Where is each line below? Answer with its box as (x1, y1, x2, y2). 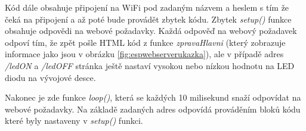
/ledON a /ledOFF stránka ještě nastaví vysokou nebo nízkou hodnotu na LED (5, 59, 295, 71)
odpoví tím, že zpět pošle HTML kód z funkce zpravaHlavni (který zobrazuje (5, 36, 286, 48)
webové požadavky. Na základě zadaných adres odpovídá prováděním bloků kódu (5, 102, 301, 115)
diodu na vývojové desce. (5, 71, 96, 83)
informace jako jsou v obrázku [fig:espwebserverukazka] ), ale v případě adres (5, 48, 284, 60)
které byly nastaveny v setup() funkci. (5, 114, 143, 127)
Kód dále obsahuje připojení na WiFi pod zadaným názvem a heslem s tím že (5, 1, 289, 13)
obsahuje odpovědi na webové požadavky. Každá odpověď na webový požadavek (5, 24, 297, 37)
